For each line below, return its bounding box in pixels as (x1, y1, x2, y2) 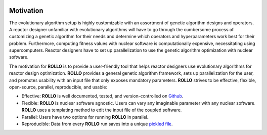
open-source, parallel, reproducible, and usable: (9, 84, 107, 90)
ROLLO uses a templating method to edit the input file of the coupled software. (21, 107, 182, 113)
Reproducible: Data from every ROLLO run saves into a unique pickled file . (21, 121, 173, 127)
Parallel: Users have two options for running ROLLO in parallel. (21, 114, 149, 120)
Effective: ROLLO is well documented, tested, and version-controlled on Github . (21, 93, 183, 99)
